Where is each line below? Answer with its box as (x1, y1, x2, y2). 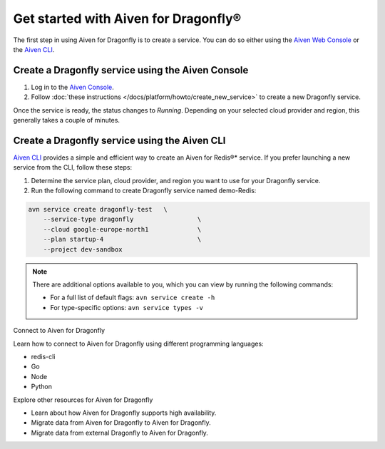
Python (31, 382, 53, 391)
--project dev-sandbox (43, 245, 123, 253)
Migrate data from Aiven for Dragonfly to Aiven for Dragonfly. (31, 418, 212, 427)
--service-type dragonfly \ (43, 215, 202, 224)
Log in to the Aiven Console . (31, 83, 114, 91)
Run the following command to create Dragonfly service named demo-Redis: (31, 186, 257, 195)
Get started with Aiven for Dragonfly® (13, 11, 242, 26)
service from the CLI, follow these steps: (13, 163, 133, 172)
